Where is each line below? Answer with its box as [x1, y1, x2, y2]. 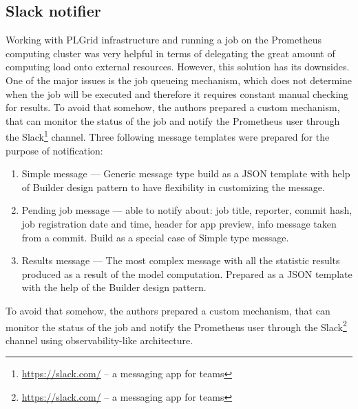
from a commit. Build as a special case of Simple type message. [21, 230, 289, 244]
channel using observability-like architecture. [6, 332, 193, 347]
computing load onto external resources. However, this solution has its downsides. [6, 59, 350, 74]
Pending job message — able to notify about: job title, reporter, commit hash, [21, 203, 352, 217]
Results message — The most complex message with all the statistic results [21, 253, 340, 268]
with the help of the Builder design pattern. [21, 280, 207, 295]
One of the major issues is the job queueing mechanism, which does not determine [6, 72, 352, 87]
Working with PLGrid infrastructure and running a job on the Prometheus [6, 32, 322, 47]
